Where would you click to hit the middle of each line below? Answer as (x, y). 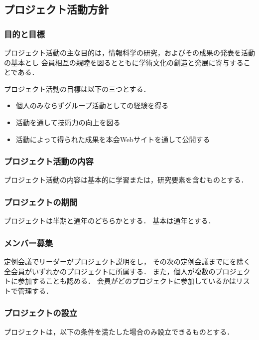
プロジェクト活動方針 (56, 9)
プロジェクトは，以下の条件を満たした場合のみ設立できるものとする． (119, 331)
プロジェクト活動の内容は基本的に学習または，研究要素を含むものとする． (126, 180)
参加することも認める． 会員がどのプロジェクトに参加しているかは (127, 281)
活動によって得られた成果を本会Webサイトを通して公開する (113, 139)
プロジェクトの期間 (41, 202)
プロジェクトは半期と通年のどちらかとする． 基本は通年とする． (110, 221)
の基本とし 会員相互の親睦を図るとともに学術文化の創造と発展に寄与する (124, 62)
